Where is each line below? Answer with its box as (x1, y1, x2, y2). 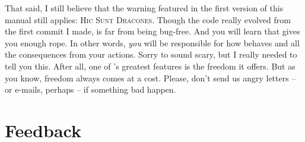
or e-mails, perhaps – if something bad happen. (5, 83, 176, 96)
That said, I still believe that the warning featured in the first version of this (5, 2, 284, 14)
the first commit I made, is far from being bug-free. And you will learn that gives (5, 25, 300, 37)
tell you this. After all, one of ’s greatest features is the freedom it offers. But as (5, 59, 296, 72)
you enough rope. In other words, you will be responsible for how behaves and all (5, 36, 300, 49)
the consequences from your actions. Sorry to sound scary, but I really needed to (5, 48, 297, 61)
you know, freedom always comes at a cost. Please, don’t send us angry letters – (5, 71, 296, 84)
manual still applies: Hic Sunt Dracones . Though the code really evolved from (5, 13, 291, 26)
